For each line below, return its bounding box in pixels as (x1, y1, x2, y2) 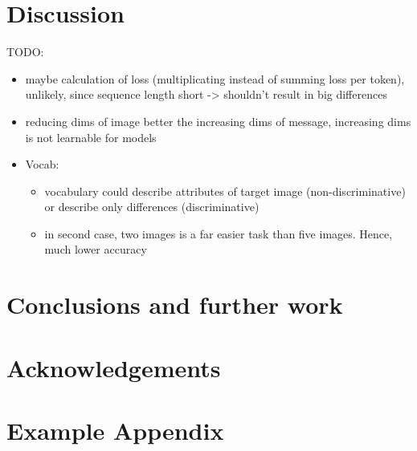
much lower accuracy (44, 241, 147, 258)
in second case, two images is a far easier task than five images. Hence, (44, 225, 393, 242)
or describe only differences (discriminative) (44, 198, 260, 215)
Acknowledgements (6, 351, 221, 384)
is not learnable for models (25, 128, 157, 145)
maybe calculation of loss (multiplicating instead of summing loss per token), (25, 70, 405, 87)
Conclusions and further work (6, 288, 343, 321)
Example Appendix (6, 414, 224, 446)
